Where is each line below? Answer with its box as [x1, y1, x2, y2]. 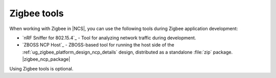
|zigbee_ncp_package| [22, 56, 71, 62]
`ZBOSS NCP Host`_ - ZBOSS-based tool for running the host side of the [22, 42, 175, 48]
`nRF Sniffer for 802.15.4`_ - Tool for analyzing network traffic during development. [22, 35, 196, 41]
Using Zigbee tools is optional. [9, 65, 74, 71]
